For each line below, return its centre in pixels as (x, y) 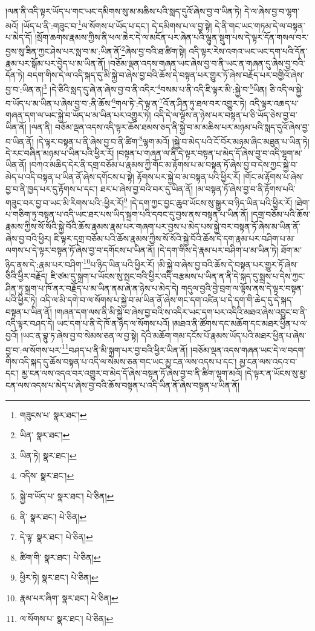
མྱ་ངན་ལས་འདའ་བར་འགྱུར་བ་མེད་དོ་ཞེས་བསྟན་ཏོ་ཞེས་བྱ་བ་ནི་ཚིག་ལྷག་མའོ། (132, 373)
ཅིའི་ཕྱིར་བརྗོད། (27, 276)
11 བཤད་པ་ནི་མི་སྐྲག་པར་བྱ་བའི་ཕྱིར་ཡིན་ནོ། (125, 349)
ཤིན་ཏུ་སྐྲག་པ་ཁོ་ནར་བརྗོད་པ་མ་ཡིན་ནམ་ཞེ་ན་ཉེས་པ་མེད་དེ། (92, 288)
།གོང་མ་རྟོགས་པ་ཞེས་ (274, 176)
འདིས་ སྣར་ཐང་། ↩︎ (47, 476)
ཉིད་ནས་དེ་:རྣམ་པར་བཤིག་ (44, 264)
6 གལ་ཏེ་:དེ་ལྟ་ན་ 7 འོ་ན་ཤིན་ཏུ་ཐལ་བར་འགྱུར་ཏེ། (179, 102)
